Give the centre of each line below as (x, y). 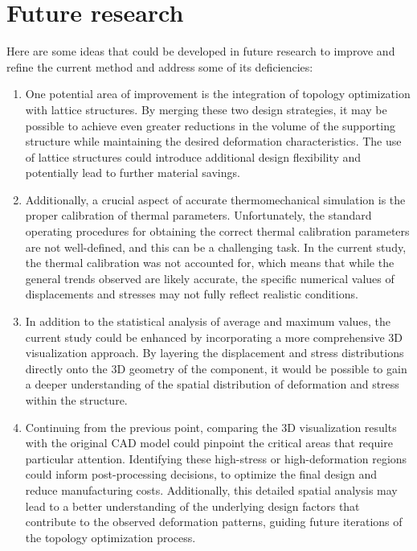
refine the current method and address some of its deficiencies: (160, 66)
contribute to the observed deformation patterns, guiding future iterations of (214, 522)
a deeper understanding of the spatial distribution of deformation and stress (212, 384)
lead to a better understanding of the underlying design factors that (192, 506)
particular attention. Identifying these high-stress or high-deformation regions (216, 458)
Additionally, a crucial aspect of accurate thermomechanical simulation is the (215, 199)
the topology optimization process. (110, 537)
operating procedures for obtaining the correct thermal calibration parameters (217, 231)
